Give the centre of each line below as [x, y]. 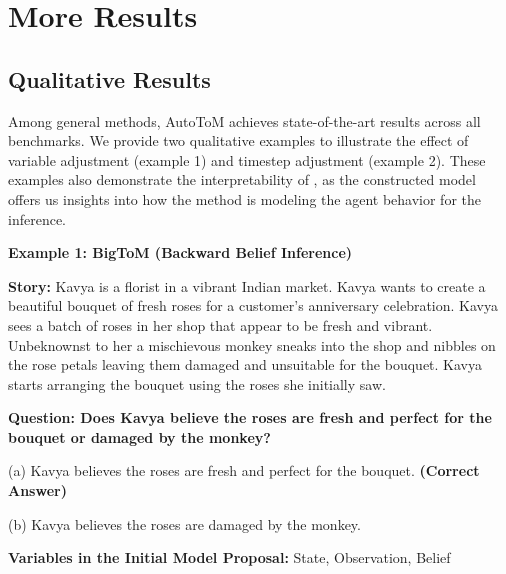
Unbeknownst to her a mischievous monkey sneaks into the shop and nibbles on [252, 344]
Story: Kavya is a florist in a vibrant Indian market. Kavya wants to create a [247, 285]
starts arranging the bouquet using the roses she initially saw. [197, 383]
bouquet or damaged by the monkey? [139, 436]
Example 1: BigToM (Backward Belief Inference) [180, 252]
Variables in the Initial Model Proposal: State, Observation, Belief [229, 557]
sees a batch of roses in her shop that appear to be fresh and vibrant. [220, 324]
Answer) [37, 490]
